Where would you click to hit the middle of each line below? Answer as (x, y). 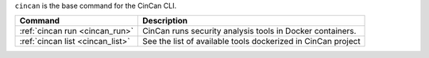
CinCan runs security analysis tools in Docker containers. (249, 31)
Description (165, 21)
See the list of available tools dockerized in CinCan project (251, 42)
